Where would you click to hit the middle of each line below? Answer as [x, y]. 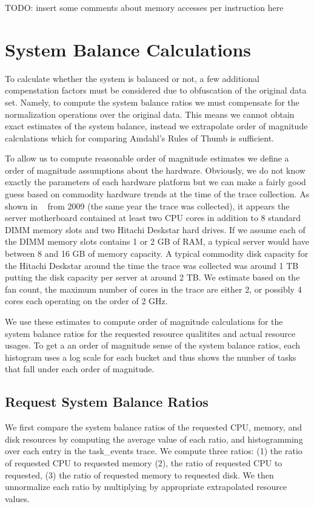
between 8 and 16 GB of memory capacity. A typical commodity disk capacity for [157, 253]
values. [17, 498]
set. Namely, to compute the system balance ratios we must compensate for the [152, 102]
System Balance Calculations [128, 49]
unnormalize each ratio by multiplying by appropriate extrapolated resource [146, 487]
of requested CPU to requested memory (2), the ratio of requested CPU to [144, 462]
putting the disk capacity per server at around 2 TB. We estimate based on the [152, 277]
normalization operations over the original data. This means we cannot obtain [150, 114]
